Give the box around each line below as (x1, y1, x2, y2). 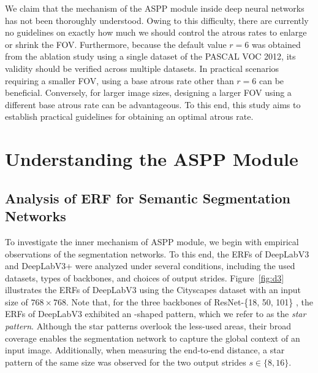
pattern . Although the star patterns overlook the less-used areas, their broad (5, 320, 291, 332)
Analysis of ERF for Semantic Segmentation (5, 188, 290, 207)
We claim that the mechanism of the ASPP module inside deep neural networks (5, 2, 305, 14)
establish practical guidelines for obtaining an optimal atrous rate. (5, 110, 254, 123)
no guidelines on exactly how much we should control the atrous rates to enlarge (5, 26, 307, 39)
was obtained (251, 37, 301, 50)
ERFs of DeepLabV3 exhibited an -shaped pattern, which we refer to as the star (5, 307, 306, 320)
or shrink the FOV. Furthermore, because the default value (5, 37, 227, 50)
